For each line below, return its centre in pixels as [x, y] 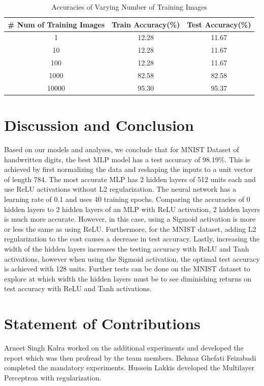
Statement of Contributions [102, 323]
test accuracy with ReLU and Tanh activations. [78, 288]
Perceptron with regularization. [53, 377]
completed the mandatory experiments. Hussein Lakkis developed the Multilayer [129, 367]
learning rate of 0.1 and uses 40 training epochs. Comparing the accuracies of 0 [127, 199]
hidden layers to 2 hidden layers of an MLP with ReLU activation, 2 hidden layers [132, 209]
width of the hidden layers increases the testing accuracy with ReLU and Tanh [127, 248]
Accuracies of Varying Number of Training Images [129, 7]
